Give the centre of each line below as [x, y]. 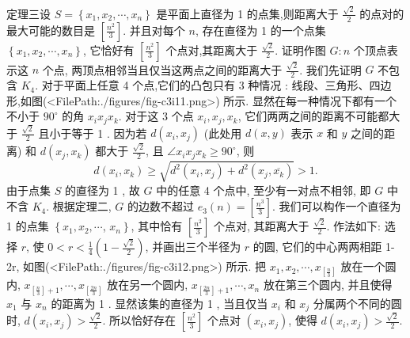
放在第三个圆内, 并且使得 [328, 285]
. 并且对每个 [154, 30]
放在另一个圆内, [148, 285]
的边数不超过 [161, 206]
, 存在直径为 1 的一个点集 [260, 30]
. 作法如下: [353, 226]
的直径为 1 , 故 [102, 190]
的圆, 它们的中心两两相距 [317, 247]
